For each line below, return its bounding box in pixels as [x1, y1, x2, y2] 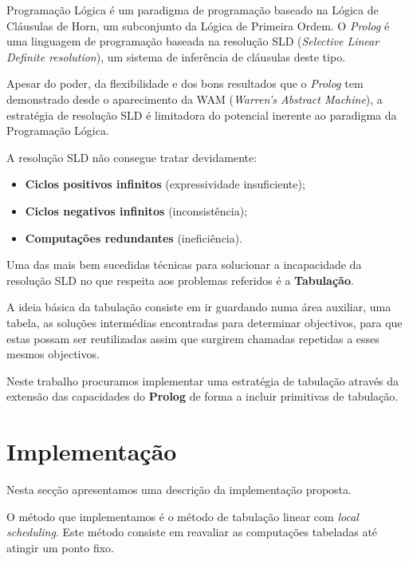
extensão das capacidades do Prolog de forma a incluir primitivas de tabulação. [6, 388, 399, 405]
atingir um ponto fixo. [6, 539, 115, 555]
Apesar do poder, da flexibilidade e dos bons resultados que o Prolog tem [6, 75, 364, 92]
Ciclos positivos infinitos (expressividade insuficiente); [25, 176, 305, 192]
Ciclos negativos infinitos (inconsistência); [25, 202, 248, 219]
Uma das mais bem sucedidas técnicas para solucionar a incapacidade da [6, 256, 362, 273]
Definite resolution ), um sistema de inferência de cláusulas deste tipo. [6, 48, 346, 65]
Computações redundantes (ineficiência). [25, 229, 243, 246]
